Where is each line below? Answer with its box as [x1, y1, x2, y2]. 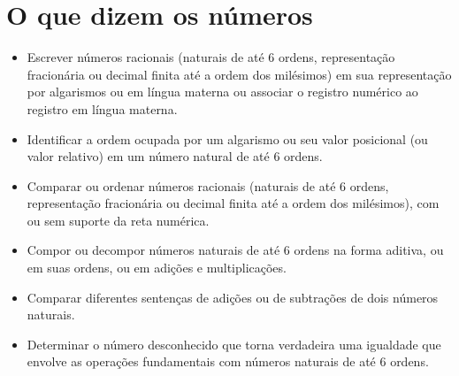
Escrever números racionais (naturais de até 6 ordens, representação [27, 48, 395, 66]
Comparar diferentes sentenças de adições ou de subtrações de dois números [27, 288, 439, 306]
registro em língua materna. [27, 99, 178, 118]
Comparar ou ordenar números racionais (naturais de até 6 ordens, [27, 176, 389, 195]
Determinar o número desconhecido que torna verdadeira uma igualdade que [27, 334, 441, 353]
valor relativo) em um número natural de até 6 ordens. [27, 147, 323, 165]
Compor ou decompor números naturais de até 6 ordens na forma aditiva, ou [27, 241, 444, 259]
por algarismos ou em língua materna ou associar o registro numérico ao [27, 82, 418, 101]
